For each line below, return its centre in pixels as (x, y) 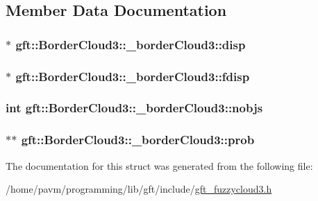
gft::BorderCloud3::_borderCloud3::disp (131, 44)
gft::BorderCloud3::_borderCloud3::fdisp (133, 76)
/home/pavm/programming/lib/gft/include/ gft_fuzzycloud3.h (139, 189)
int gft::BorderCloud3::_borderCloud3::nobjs (134, 108)
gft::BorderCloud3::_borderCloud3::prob (138, 140)
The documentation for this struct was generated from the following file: (159, 165)
